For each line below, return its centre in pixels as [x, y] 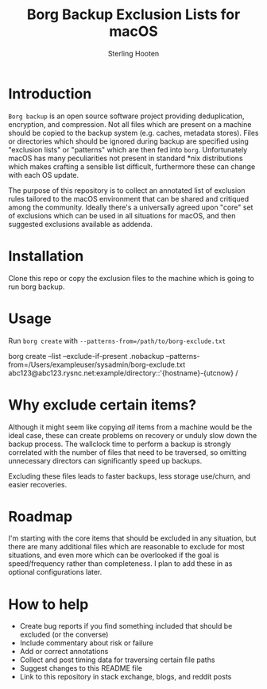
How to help [48, 604]
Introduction [50, 94]
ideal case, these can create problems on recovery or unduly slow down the [133, 435]
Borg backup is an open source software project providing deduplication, [126, 116]
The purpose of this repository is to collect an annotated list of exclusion [127, 190]
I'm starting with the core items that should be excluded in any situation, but [132, 538]
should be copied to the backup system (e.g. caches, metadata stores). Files [133, 133]
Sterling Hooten [133, 53]
